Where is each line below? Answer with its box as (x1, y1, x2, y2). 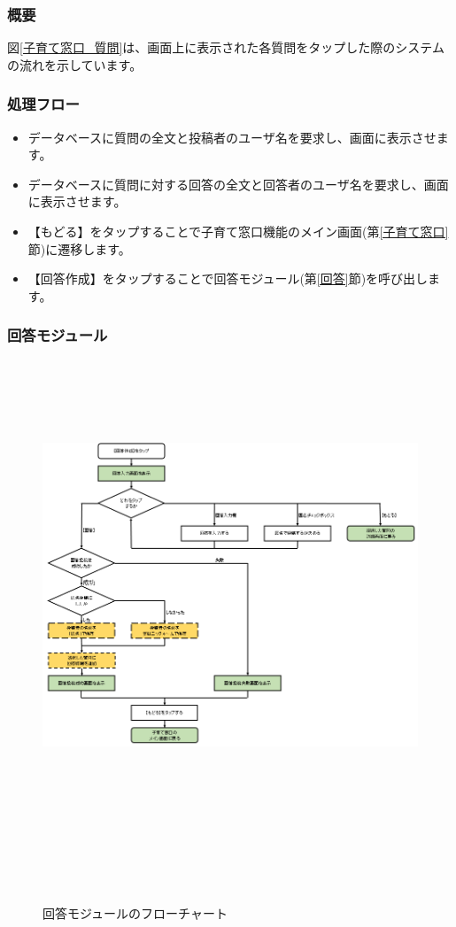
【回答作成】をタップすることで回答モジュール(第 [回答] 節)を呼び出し (27, 269, 429, 288)
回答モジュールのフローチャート (43, 903, 228, 922)
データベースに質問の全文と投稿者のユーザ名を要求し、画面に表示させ (27, 127, 437, 146)
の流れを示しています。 (7, 55, 143, 73)
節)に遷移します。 (27, 239, 131, 258)
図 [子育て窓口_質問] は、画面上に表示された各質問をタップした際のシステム (7, 38, 444, 57)
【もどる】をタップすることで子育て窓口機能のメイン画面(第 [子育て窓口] (27, 222, 449, 240)
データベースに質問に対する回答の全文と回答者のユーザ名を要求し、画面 (27, 174, 449, 193)
